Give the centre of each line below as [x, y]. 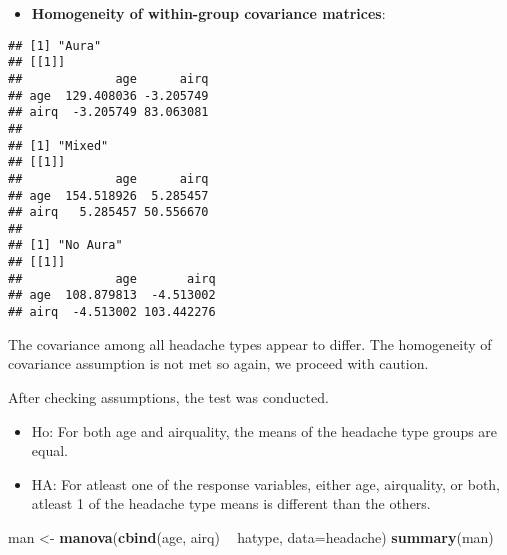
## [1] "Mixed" [58, 145]
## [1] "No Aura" [65, 245]
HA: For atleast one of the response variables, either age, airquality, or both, [265, 483]
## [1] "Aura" [55, 45]
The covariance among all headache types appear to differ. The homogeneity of [250, 343]
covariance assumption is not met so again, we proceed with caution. [218, 363]
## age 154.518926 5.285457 [108, 195]
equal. [49, 450]
